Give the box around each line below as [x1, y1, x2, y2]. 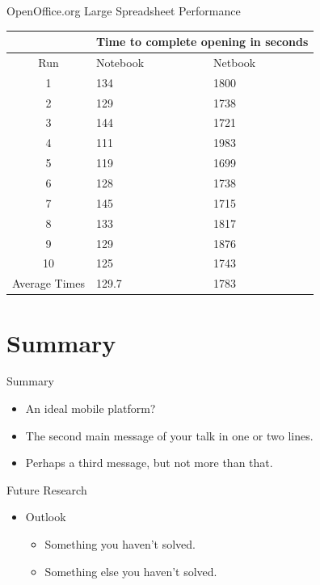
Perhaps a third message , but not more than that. [25, 454, 273, 471]
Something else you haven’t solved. [44, 562, 217, 579]
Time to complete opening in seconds [95, 33, 309, 50]
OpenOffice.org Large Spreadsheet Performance [6, 2, 241, 19]
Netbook [213, 53, 256, 70]
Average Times [12, 275, 85, 292]
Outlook [25, 508, 66, 525]
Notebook [95, 53, 145, 70]
